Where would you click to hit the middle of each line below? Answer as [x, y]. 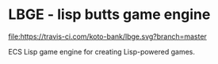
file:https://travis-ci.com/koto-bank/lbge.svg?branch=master [108, 36]
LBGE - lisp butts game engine [109, 15]
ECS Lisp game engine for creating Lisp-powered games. [102, 51]
